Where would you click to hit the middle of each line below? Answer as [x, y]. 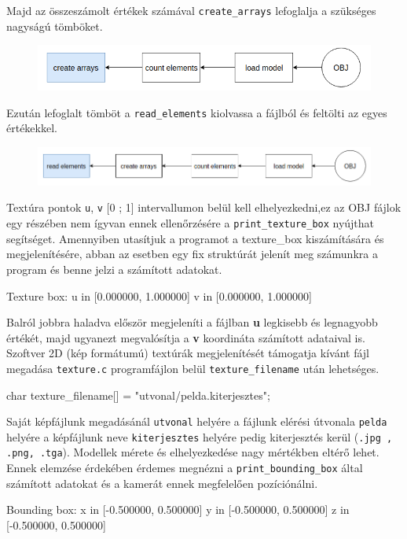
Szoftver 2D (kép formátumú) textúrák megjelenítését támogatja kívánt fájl [188, 353]
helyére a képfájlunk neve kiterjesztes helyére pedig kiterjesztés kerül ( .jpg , [200, 436]
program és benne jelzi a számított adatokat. [114, 269]
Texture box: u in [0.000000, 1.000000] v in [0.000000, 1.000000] [159, 295]
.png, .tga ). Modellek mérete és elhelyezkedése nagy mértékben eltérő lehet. [193, 452]
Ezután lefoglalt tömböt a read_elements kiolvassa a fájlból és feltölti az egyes [197, 112]
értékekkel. [32, 128]
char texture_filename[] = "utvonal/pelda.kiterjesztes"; [138, 395]
